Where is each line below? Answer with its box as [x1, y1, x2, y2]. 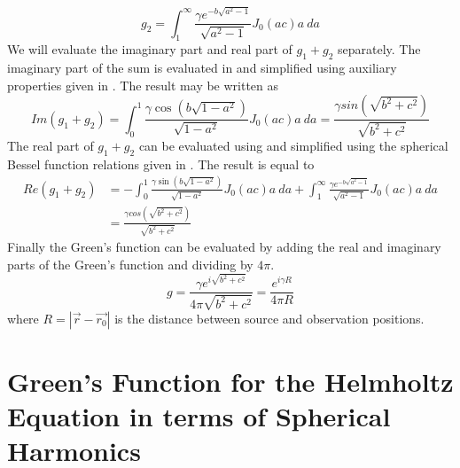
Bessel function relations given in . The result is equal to [7, 154, 315, 173]
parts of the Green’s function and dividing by [7, 254, 253, 273]
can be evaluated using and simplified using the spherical [138, 136, 448, 154]
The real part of [7, 136, 94, 154]
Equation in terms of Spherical [7, 398, 391, 434]
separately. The [337, 40, 421, 58]
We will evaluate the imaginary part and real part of [7, 40, 292, 58]
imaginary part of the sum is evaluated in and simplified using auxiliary [7, 58, 397, 77]
